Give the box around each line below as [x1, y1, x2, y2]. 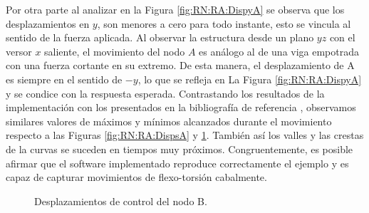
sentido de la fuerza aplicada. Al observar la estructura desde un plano [6, 30, 314, 45]
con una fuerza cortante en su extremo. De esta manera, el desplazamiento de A [6, 58, 355, 73]
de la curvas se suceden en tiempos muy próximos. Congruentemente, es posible [6, 141, 353, 156]
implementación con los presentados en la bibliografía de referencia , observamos [6, 100, 356, 115]
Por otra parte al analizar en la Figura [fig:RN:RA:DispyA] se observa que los [6, 2, 345, 16]
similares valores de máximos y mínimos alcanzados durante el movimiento [6, 113, 332, 128]
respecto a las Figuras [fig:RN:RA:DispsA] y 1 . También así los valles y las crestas [6, 128, 364, 142]
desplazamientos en [6, 16, 90, 31]
